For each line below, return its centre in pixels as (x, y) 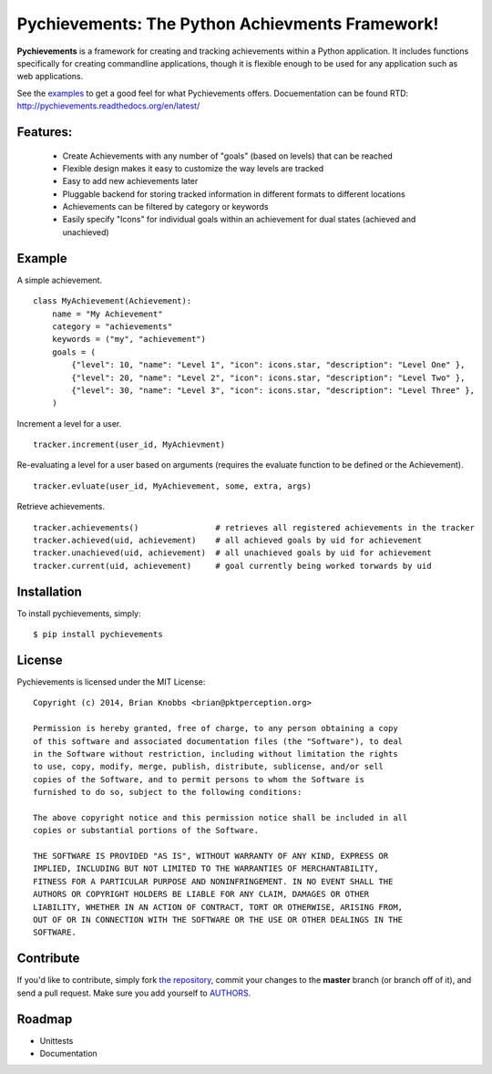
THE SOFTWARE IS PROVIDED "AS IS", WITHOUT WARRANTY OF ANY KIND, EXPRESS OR (211, 856)
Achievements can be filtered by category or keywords (165, 207)
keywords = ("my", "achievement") (129, 339)
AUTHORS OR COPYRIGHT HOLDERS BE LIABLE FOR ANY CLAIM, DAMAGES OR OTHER (201, 894)
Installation (49, 591)
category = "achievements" (112, 326)
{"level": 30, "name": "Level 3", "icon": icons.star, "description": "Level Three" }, (273, 390)
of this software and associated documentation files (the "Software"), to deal (218, 741)
